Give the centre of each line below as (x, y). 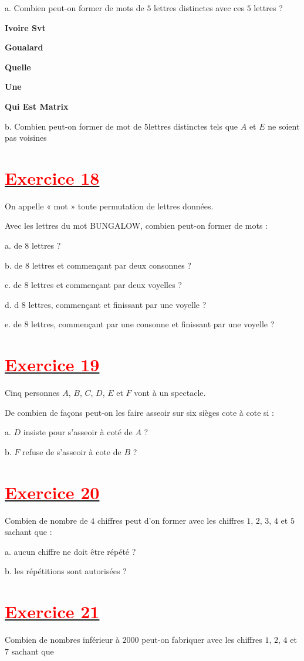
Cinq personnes (32, 393)
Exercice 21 (52, 611)
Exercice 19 (52, 365)
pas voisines (26, 138)
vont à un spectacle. (170, 393)
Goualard (24, 47)
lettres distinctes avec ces (199, 8)
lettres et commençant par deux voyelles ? (107, 285)
